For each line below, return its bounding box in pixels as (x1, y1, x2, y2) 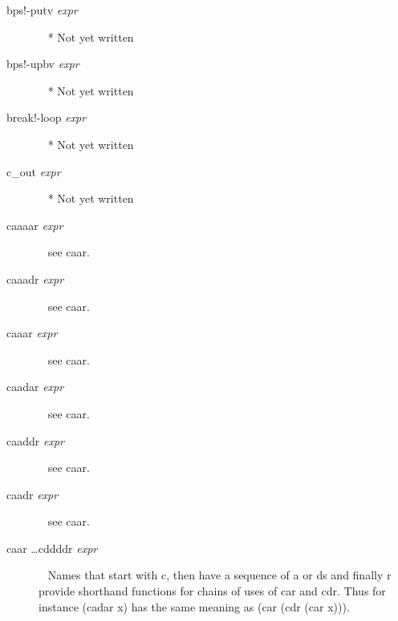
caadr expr (6, 486, 59, 502)
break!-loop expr (6, 109, 87, 126)
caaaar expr (6, 216, 63, 233)
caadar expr (6, 378, 64, 395)
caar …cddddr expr (6, 539, 98, 556)
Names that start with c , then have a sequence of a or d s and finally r (47, 567, 392, 583)
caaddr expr (6, 432, 64, 449)
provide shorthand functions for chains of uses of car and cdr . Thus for (39, 583, 386, 599)
